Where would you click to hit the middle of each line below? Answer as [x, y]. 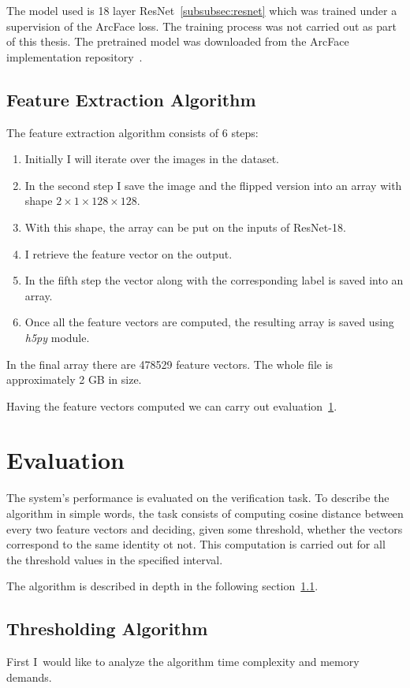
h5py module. [57, 337]
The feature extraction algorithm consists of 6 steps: [132, 132]
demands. [29, 677]
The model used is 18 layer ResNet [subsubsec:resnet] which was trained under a [202, 10]
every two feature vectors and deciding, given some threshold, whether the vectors [205, 528]
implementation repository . [75, 56]
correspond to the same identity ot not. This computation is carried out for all [196, 544]
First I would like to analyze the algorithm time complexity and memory [183, 662]
